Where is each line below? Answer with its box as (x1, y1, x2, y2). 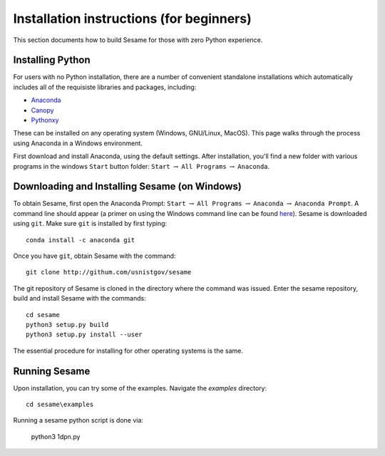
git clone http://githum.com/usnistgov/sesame (26, 268, 192, 276)
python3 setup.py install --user (26, 331, 143, 338)
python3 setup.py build (26, 321, 109, 328)
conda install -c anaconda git (26, 236, 135, 244)
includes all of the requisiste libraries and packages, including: (13, 83, 197, 91)
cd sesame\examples (26, 400, 94, 409)
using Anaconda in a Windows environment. (13, 139, 143, 147)
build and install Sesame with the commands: (13, 294, 146, 303)
